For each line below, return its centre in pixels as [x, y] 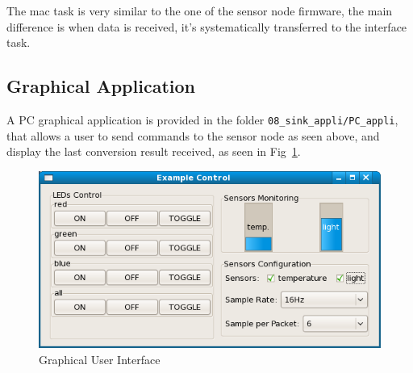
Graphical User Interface [100, 360]
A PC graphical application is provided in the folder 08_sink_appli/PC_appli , [202, 119]
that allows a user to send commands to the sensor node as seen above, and [193, 135]
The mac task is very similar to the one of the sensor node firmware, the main [200, 10]
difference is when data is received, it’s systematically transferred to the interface [207, 26]
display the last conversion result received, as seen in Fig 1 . [154, 151]
